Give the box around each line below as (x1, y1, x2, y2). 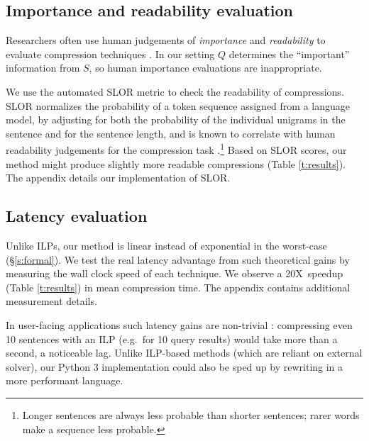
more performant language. (6, 373, 123, 388)
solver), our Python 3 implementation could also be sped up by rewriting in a (6, 359, 343, 374)
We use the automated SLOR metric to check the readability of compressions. (6, 84, 344, 99)
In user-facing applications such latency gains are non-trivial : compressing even (6, 317, 353, 332)
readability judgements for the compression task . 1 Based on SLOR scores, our (6, 140, 347, 157)
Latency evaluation (6, 205, 148, 227)
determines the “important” (228, 46, 350, 61)
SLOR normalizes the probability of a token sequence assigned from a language (6, 98, 350, 113)
